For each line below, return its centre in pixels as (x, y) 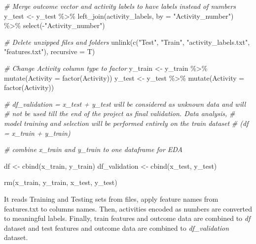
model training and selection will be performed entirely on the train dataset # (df (126, 123)
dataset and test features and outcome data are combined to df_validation (116, 228)
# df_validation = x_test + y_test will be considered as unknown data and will (125, 104)
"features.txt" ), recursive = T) (50, 51)
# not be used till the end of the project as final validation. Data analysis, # (120, 113)
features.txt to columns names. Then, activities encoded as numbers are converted (128, 208)
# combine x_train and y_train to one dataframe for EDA (93, 149)
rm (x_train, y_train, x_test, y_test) (61, 182)
